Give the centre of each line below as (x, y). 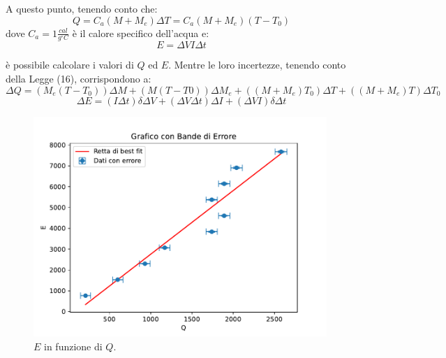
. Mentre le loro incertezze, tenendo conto (257, 65)
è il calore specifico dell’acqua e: (141, 33)
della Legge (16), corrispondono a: (79, 79)
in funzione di (73, 346)
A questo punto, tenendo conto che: (82, 8)
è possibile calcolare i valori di (70, 65)
